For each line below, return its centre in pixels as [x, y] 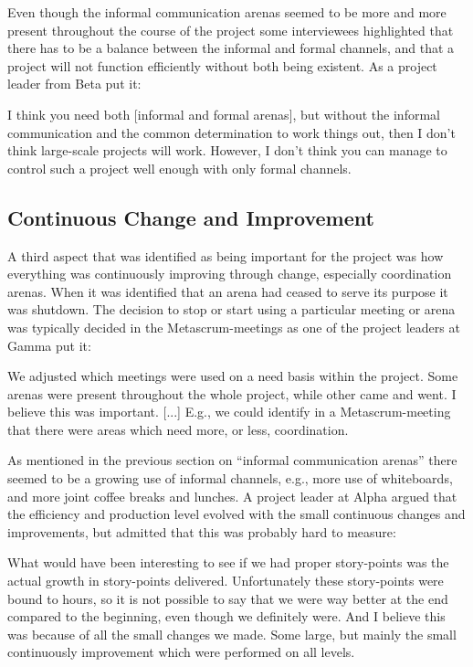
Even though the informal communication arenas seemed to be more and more [227, 12]
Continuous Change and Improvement [191, 217]
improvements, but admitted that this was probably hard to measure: [202, 531]
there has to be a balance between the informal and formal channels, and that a [231, 48]
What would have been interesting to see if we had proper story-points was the [228, 562]
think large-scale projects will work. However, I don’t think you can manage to [227, 150]
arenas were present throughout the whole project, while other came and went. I [232, 393]
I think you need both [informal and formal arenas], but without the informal [224, 114]
